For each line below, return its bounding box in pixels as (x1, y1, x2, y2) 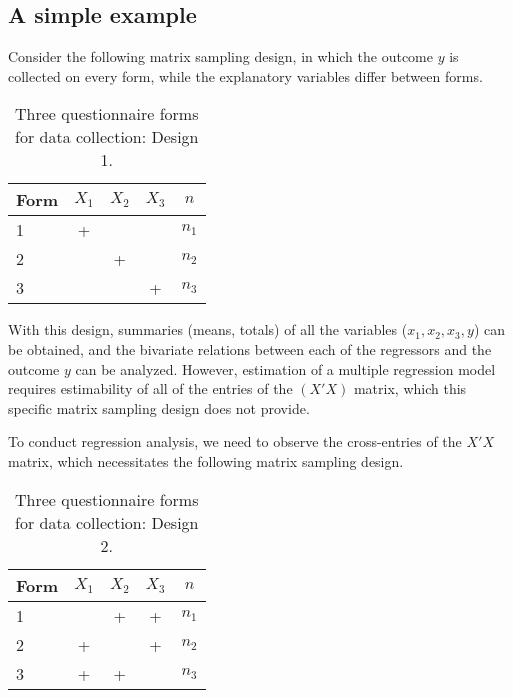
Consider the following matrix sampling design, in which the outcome (8, 46, 433, 67)
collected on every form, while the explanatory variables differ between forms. (8, 65, 483, 86)
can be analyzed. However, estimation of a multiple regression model (75, 358, 496, 379)
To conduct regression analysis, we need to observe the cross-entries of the (8, 431, 462, 452)
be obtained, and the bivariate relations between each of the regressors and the (8, 338, 492, 359)
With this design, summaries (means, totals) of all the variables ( (8, 319, 408, 340)
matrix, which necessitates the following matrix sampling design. (8, 450, 404, 471)
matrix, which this (353, 378, 467, 399)
